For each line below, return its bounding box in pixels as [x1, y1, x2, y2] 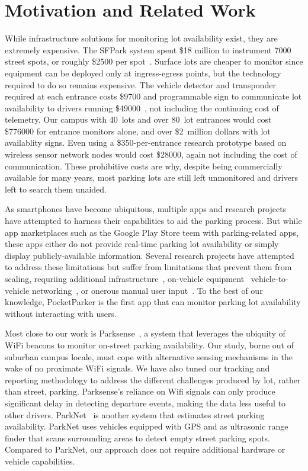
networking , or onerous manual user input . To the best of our [31, 284, 263, 296]
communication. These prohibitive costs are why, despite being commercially [5, 159, 283, 172]
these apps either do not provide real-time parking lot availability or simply [5, 238, 279, 250]
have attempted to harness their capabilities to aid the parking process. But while [5, 214, 302, 227]
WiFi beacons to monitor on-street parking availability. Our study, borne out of [5, 338, 294, 351]
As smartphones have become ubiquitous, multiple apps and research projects [5, 203, 287, 215]
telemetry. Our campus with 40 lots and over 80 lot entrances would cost [5, 113, 272, 126]
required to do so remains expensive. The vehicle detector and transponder [5, 78, 276, 91]
